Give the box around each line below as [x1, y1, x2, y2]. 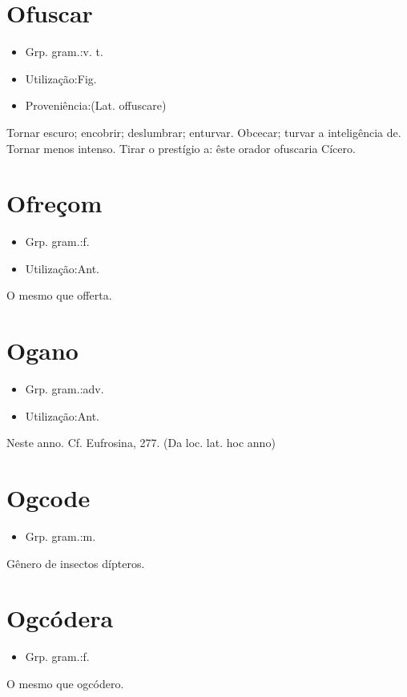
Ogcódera [6, 602, 114, 635]
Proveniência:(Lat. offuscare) [25, 97, 167, 114]
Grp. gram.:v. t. [25, 43, 103, 60]
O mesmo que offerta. [6, 287, 112, 304]
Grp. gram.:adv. [25, 381, 104, 397]
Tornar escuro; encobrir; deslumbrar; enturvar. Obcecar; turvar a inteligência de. [6, 123, 401, 140]
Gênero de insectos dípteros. [6, 554, 145, 571]
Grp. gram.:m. [25, 528, 96, 545]
